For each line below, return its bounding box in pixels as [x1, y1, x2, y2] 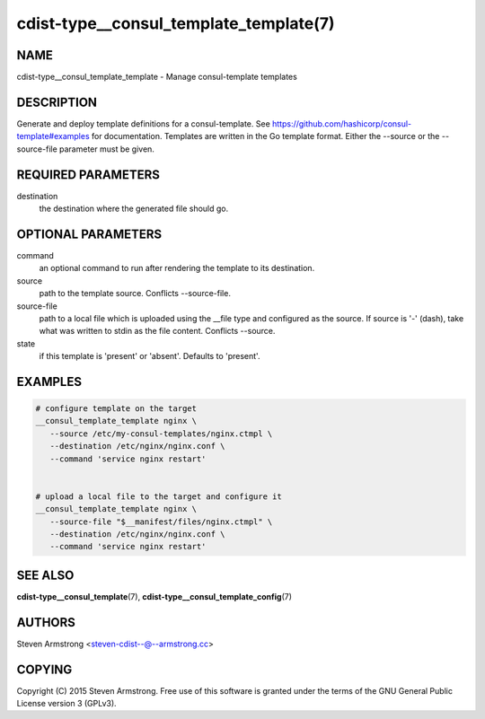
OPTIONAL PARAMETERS [16, 226, 163, 241]
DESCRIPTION [16, 94, 98, 110]
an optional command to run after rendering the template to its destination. [39, 263, 315, 274]
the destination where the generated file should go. [39, 203, 229, 215]
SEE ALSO [16, 567, 75, 583]
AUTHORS [16, 615, 76, 630]
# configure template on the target [35, 404, 198, 414]
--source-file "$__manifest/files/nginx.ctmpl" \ [49, 516, 273, 527]
